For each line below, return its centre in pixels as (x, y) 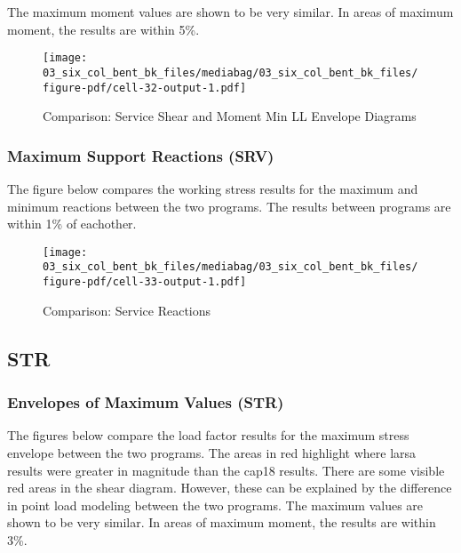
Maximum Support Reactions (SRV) (141, 155)
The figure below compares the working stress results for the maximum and (213, 188)
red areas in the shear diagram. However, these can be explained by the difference (230, 488)
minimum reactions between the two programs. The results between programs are (229, 206)
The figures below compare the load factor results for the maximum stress (208, 435)
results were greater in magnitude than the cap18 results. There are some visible (226, 470)
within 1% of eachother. (72, 224)
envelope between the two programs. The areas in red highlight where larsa (212, 452)
